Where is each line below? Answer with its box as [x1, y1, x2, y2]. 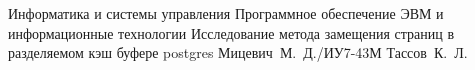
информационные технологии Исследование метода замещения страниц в [8, 22, 455, 43]
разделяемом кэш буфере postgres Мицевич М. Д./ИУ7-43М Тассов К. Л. [8, 42, 468, 63]
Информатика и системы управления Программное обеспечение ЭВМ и [8, 3, 444, 23]
